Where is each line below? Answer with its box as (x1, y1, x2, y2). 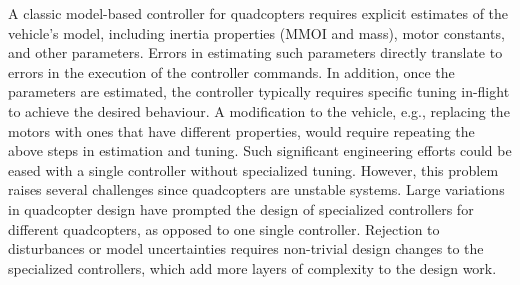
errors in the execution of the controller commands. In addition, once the (8, 61, 455, 82)
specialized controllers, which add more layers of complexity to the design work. (8, 257, 497, 278)
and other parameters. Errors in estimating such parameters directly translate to (8, 42, 503, 63)
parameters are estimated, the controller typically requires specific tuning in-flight (8, 81, 510, 102)
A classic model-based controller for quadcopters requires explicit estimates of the (8, 3, 509, 23)
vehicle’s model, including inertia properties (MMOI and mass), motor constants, (8, 22, 505, 43)
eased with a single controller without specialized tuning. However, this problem (8, 159, 499, 180)
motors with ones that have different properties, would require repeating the (8, 120, 475, 141)
